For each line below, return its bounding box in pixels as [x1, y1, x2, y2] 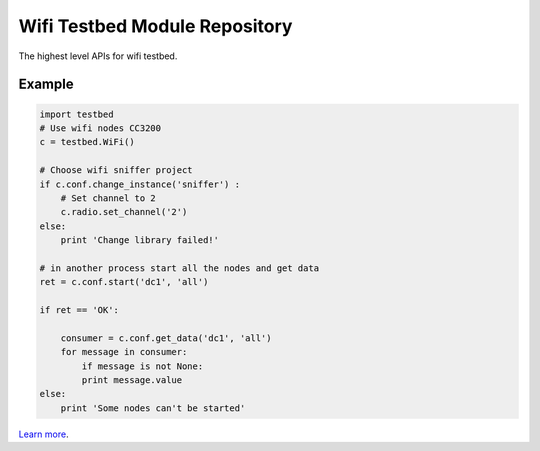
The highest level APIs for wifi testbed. [18, 50, 178, 62]
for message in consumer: [60, 346, 188, 358]
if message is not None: [81, 360, 204, 372]
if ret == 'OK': [39, 305, 120, 316]
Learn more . [18, 428, 69, 440]
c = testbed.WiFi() [39, 136, 135, 148]
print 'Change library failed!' [60, 235, 220, 246]
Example [18, 76, 74, 93]
